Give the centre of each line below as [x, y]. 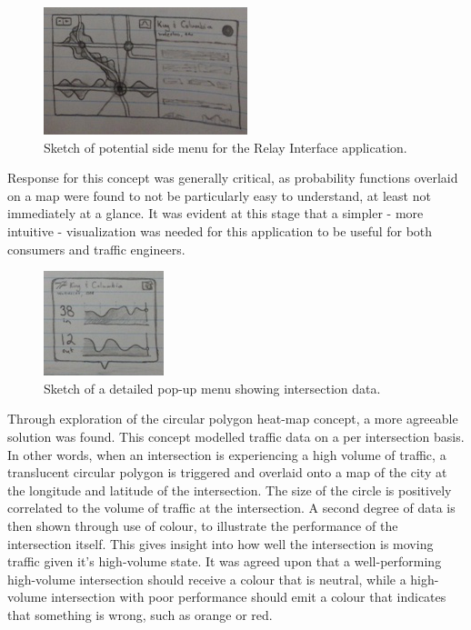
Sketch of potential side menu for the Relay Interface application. [225, 147]
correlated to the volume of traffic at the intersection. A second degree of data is [231, 508]
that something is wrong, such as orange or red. [140, 614]
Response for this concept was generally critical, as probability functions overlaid [233, 178]
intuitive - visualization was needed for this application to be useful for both [220, 230]
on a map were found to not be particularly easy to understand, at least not [219, 195]
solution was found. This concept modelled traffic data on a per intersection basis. [236, 436]
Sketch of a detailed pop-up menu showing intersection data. [212, 388]
